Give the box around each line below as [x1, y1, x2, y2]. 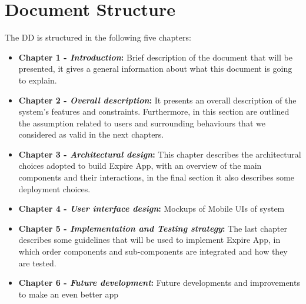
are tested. [18, 256, 56, 269]
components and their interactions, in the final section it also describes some [18, 171, 294, 183]
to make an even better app [18, 288, 118, 300]
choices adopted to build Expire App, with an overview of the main [18, 159, 262, 172]
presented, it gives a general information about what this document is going [18, 62, 292, 75]
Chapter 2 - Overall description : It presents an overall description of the [18, 93, 297, 106]
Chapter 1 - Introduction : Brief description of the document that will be [18, 51, 292, 63]
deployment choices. [18, 182, 91, 195]
